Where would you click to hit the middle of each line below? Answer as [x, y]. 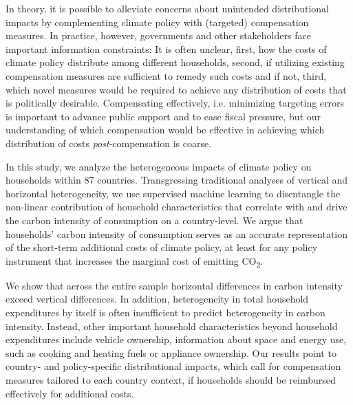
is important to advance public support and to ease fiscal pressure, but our [163, 116]
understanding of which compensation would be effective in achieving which [165, 130]
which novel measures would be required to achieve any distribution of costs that [176, 89]
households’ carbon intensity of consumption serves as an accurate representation [177, 233]
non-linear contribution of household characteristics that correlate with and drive [176, 207]
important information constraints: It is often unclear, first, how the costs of [166, 48]
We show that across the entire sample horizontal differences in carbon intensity [174, 285]
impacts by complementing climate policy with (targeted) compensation [157, 22]
